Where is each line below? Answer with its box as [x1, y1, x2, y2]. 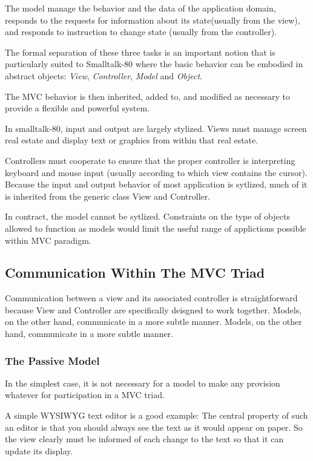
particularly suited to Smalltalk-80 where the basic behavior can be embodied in [5, 57, 303, 70]
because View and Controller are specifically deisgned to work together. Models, [5, 303, 302, 316]
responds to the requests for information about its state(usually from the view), [5, 13, 300, 26]
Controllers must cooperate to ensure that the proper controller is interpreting [5, 154, 295, 166]
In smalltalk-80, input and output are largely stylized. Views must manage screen [5, 122, 307, 134]
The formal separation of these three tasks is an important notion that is [5, 45, 275, 58]
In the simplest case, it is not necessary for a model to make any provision [5, 376, 280, 389]
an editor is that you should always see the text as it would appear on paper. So [5, 420, 303, 433]
